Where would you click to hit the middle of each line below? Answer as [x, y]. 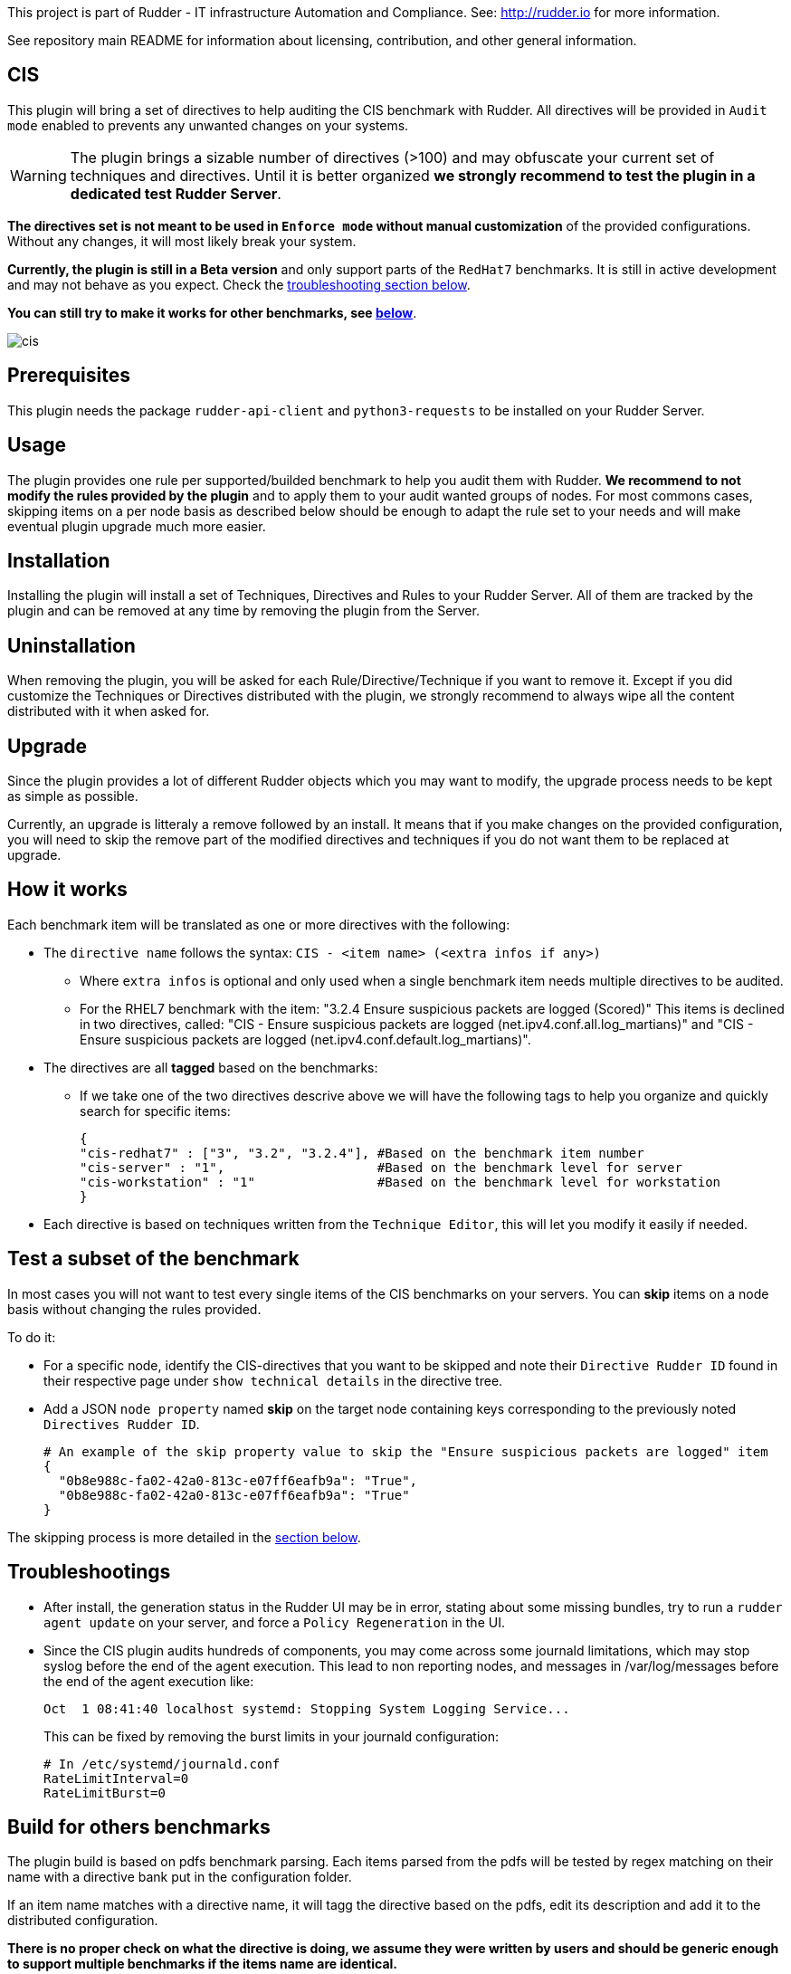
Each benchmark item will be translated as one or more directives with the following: [259, 924]
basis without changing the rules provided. [134, 1309]
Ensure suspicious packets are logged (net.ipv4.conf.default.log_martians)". [305, 1039]
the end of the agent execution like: [149, 1681]
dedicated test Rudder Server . [176, 193]
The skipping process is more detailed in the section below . [184, 1537]
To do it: [32, 1337]
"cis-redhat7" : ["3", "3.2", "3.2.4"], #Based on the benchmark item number [362, 1153]
